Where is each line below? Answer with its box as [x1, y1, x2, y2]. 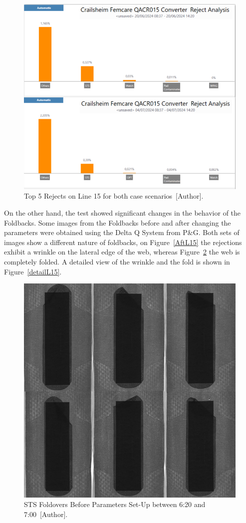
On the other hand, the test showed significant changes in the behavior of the [4, 207, 241, 218]
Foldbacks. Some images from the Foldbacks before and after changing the [4, 217, 231, 228]
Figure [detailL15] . [4, 266, 62, 276]
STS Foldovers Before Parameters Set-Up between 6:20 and [24, 499, 206, 510]
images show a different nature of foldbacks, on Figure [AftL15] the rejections [4, 237, 242, 247]
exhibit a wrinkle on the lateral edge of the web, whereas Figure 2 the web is [4, 247, 240, 257]
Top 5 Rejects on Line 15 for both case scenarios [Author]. [24, 191, 204, 201]
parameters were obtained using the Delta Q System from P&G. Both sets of [4, 227, 240, 238]
